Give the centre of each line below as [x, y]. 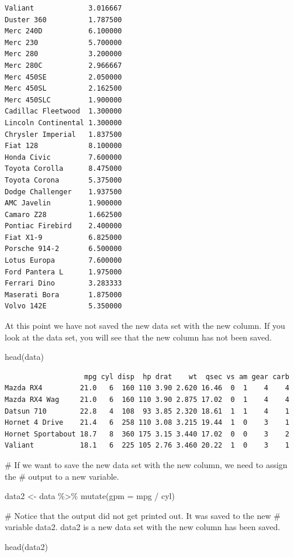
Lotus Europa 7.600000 [63, 261]
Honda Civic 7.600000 [63, 157]
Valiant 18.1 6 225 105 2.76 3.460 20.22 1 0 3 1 [147, 446]
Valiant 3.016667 [63, 8]
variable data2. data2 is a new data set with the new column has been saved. [143, 527]
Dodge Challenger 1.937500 [63, 192]
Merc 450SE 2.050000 [63, 77]
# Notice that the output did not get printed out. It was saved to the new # [143, 515]
